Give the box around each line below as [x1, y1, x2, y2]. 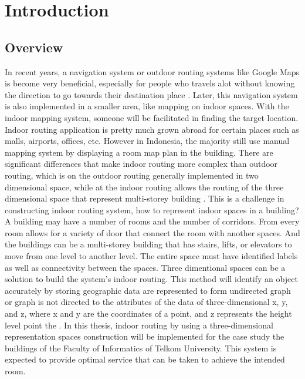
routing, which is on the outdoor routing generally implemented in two [5, 169, 259, 181]
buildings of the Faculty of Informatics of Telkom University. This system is [5, 341, 277, 354]
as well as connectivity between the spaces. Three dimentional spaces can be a [5, 261, 286, 273]
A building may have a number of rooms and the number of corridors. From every [5, 215, 300, 227]
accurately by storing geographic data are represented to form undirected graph [5, 284, 291, 296]
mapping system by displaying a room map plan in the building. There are [5, 146, 273, 158]
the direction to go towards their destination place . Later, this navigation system [5, 88, 298, 100]
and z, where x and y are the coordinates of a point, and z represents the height [5, 307, 292, 320]
